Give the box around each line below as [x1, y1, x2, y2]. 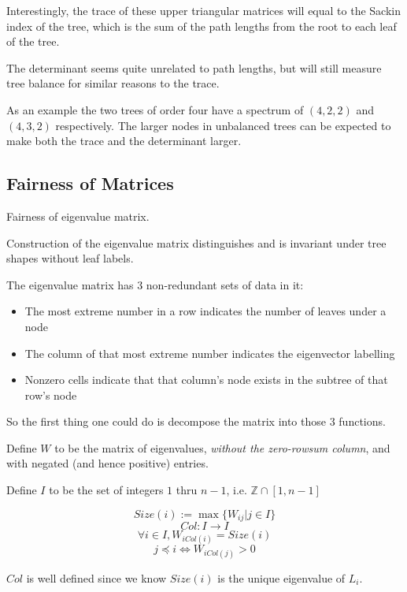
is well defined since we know [26, 569, 167, 586]
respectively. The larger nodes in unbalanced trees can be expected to [55, 117, 391, 133]
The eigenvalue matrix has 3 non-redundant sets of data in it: [6, 276, 304, 292]
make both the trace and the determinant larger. [6, 132, 242, 149]
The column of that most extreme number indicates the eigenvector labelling [24, 344, 395, 361]
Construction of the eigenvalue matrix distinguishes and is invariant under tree [6, 234, 387, 251]
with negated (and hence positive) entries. [6, 455, 209, 471]
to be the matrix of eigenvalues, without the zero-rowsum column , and [54, 439, 390, 456]
